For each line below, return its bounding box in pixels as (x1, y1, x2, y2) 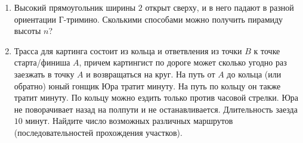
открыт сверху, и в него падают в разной (145, 1, 294, 13)
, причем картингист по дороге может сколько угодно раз (79, 56, 287, 69)
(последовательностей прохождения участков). (14, 126, 183, 138)
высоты (14, 24, 41, 37)
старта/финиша (14, 56, 70, 69)
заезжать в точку (14, 67, 75, 80)
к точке (253, 44, 280, 57)
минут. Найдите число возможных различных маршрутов (25, 114, 233, 127)
